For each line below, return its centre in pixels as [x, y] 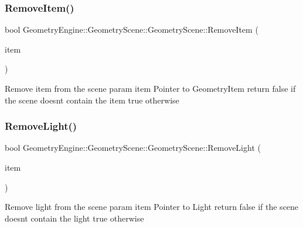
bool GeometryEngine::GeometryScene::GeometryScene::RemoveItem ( [132, 30]
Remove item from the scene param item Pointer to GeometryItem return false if [150, 88]
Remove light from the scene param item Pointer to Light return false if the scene [152, 207]
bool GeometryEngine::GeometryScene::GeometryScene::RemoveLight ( [133, 148]
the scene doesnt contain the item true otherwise [92, 100]
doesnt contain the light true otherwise [74, 218]
